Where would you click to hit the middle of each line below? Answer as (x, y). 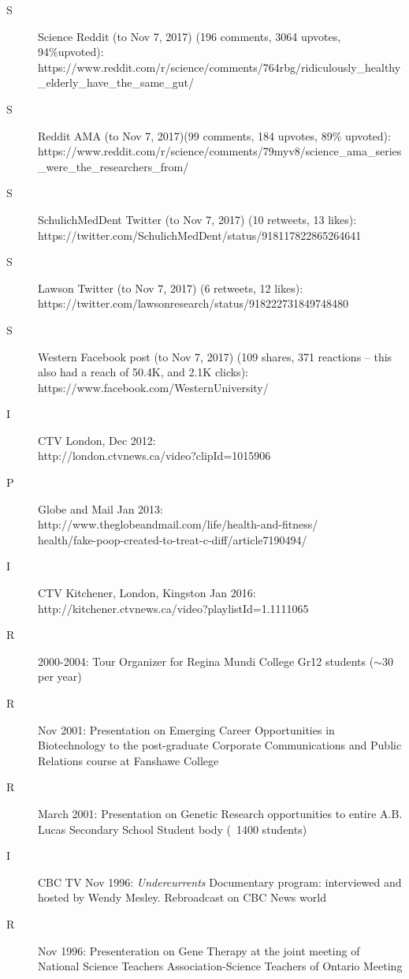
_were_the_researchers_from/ (113, 166)
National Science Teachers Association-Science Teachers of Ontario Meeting (220, 966)
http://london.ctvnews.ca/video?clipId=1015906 (154, 456)
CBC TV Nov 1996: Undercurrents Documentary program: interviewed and (220, 882)
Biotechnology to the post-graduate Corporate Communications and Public (220, 745)
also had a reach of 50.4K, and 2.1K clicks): (143, 372)
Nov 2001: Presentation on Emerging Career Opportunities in (186, 729)
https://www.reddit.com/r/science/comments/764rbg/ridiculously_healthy (219, 67)
